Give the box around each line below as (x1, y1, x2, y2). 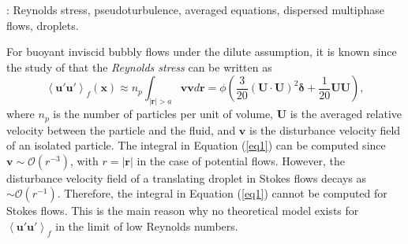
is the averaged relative (290, 105, 402, 122)
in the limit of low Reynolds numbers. (55, 218, 238, 235)
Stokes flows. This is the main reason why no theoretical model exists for (6, 202, 359, 219)
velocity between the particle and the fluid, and (6, 121, 236, 138)
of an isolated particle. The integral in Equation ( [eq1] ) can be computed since (6, 137, 386, 153)
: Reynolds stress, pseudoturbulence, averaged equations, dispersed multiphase (6, 2, 384, 17)
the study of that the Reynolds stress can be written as (6, 58, 272, 75)
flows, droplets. (6, 17, 79, 33)
